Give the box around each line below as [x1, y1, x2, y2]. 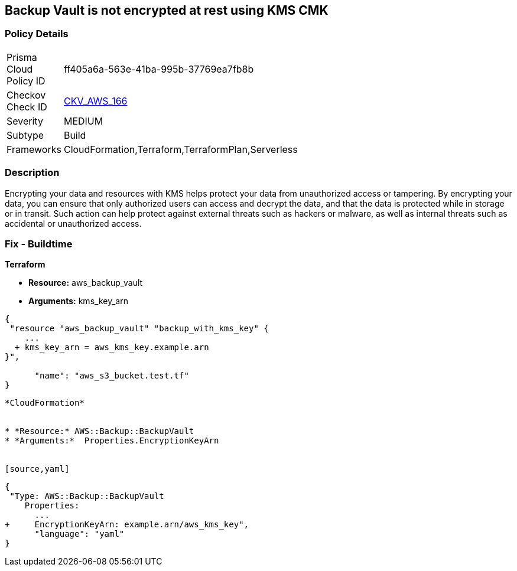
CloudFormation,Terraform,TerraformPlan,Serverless [63, 143, 298, 155]
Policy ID [6, 74, 45, 87]
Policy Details [5, 28, 69, 40]
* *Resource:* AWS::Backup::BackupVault [5, 426, 194, 436]
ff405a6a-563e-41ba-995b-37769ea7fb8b [63, 63, 254, 75]
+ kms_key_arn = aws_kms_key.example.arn [14, 342, 209, 353]
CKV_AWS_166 [63, 94, 128, 107]
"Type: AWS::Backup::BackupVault [9, 491, 164, 501]
